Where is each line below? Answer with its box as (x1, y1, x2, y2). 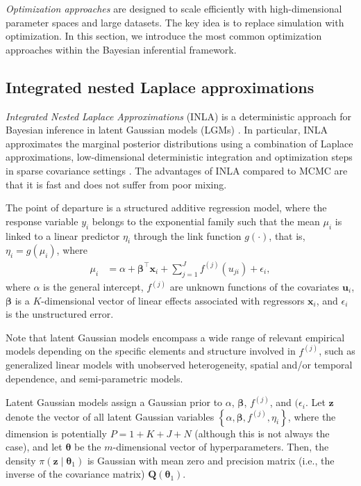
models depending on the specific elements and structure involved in (6, 343, 296, 358)
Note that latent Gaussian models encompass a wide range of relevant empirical (6, 330, 345, 344)
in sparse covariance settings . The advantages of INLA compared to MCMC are (6, 163, 348, 177)
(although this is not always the (194, 426, 330, 440)
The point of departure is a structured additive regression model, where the (6, 200, 327, 215)
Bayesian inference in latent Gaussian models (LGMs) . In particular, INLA (6, 122, 328, 137)
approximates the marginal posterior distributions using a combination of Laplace (6, 136, 353, 150)
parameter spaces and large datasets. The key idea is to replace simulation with (6, 15, 344, 29)
